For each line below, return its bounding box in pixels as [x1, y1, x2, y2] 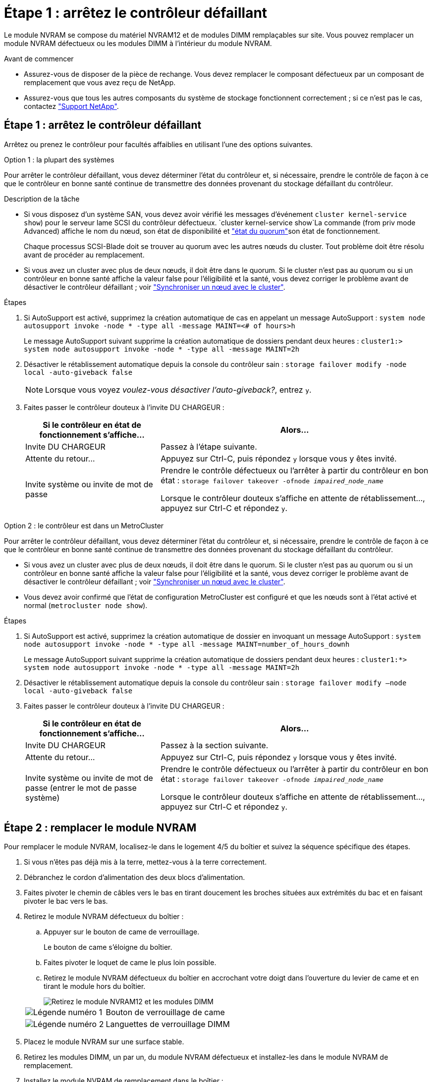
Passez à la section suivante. [161, 740, 269, 750]
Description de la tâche [4, 194, 80, 203]
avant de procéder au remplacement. [24, 250, 145, 259]
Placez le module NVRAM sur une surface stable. [24, 1037, 184, 1046]
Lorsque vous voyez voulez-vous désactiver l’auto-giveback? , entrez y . [45, 384, 312, 395]
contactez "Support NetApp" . [24, 102, 119, 110]
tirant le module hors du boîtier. [44, 982, 146, 991]
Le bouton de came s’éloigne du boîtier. [44, 943, 172, 952]
